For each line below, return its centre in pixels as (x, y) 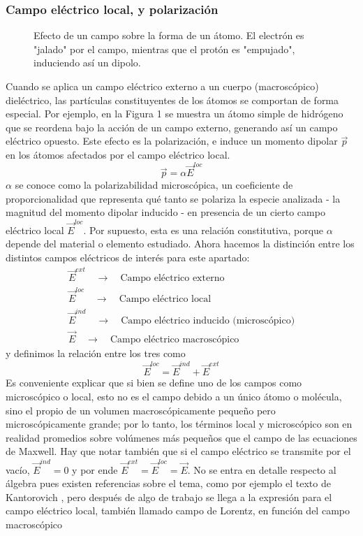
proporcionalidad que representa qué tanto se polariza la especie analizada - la (173, 198)
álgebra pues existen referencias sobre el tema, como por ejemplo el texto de (168, 483)
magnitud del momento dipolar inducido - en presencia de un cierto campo (165, 212)
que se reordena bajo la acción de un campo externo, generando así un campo (172, 127)
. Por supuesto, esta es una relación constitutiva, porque (203, 230)
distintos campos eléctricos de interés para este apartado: (128, 257)
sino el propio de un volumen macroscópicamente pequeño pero (141, 410)
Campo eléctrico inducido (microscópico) (208, 320)
